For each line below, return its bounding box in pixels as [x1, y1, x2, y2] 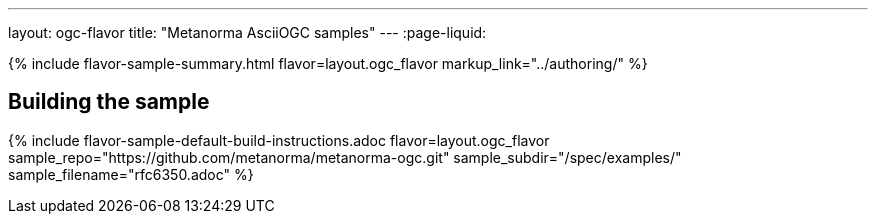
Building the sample [8, 89, 210, 115]
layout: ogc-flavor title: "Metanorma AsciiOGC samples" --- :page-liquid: [8, 24, 487, 41]
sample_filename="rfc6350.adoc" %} [8, 165, 254, 183]
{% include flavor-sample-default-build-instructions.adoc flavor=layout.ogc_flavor [8, 131, 550, 149]
